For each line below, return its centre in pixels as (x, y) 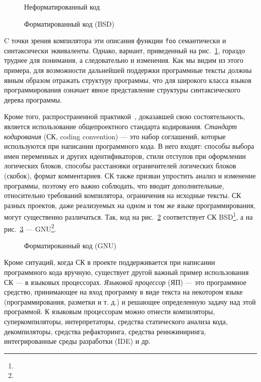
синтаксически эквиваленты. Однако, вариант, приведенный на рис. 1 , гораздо (124, 50)
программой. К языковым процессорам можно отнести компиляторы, (110, 311)
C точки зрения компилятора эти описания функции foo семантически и (115, 40)
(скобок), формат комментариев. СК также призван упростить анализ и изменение (130, 175)
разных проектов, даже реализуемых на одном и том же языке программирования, (130, 205)
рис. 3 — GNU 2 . (30, 228)
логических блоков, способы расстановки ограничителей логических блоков (120, 166)
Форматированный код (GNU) (70, 245)
